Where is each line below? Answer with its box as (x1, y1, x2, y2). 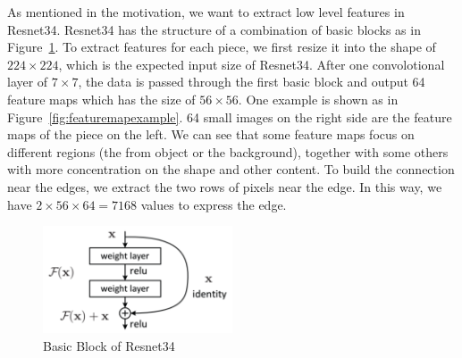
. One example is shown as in (238, 89, 399, 108)
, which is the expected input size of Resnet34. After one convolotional (58, 54, 445, 73)
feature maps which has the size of (7, 89, 196, 108)
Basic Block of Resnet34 (43, 336, 175, 354)
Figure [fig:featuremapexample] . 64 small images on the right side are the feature (7, 107, 452, 126)
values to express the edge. (140, 195, 287, 213)
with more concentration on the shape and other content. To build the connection (7, 160, 455, 179)
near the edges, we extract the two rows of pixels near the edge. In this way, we (7, 177, 442, 196)
